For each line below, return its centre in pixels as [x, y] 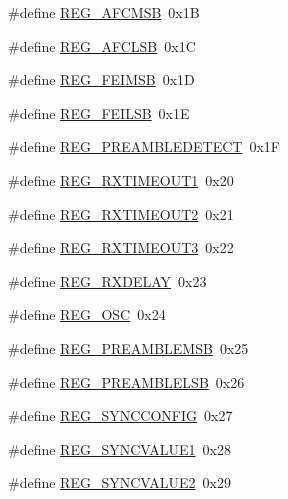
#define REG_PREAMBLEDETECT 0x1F [144, 146]
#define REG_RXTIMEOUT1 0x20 [121, 179]
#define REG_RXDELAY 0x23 [107, 280]
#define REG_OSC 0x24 [87, 314]
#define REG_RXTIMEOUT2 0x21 [121, 213]
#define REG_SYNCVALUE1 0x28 [119, 448]
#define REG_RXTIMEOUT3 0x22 [121, 247]
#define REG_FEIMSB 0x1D [101, 79]
